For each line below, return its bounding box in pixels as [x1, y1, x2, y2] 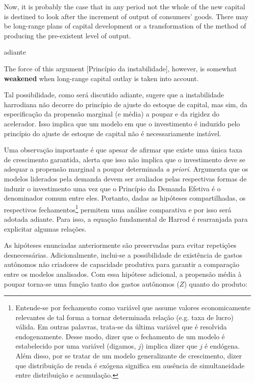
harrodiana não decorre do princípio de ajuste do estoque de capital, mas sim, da [4, 99, 248, 109]
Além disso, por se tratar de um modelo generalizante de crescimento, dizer [15, 351, 242, 361]
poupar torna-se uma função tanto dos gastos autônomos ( [4, 278, 179, 289]
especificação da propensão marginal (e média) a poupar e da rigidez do [4, 109, 220, 119]
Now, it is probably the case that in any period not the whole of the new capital [4, 1, 245, 11]
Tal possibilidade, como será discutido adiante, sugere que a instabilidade [4, 89, 224, 100]
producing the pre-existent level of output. [4, 30, 131, 40]
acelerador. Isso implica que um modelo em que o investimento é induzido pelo [4, 118, 240, 128]
